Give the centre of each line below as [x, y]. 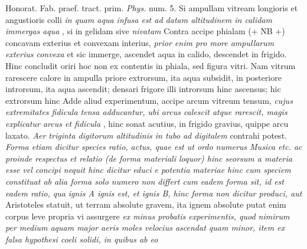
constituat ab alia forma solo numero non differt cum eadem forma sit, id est [145, 181]
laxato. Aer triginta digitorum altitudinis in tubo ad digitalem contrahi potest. [146, 135]
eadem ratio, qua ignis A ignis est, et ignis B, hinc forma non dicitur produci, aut [154, 193]
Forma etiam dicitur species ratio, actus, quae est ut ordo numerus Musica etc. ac [154, 147]
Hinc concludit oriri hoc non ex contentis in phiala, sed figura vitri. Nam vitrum [151, 65]
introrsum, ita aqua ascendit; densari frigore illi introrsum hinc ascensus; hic [143, 89]
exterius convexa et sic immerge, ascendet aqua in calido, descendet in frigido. [146, 54]
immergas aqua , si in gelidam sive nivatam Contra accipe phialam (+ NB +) [145, 31]
